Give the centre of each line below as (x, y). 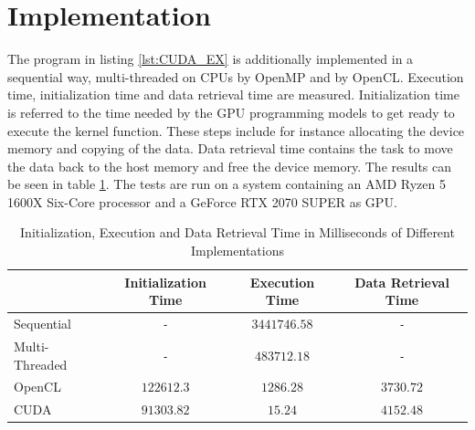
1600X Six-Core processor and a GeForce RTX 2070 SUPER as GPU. (202, 201)
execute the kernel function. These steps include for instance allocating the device (236, 130)
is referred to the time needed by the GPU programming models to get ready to (231, 112)
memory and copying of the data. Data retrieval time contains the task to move (230, 148)
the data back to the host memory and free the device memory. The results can (230, 166)
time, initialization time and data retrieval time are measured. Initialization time (233, 94)
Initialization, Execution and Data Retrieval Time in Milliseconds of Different (237, 232)
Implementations (237, 251)
